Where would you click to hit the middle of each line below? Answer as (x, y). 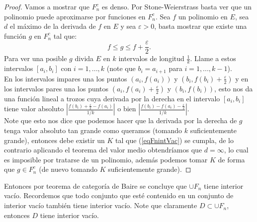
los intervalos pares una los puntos (56, 88)
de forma (231, 159)
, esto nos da (234, 88)
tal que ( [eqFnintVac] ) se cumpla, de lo (174, 140)
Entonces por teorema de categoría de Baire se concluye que (95, 185)
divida (84, 58)
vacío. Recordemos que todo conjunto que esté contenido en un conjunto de (119, 195)
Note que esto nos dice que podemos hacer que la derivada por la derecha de (121, 120)
